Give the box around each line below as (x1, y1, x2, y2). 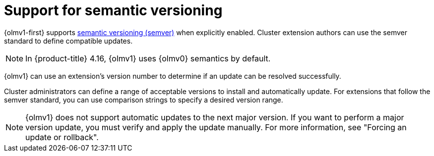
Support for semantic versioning (4, 2, 223, 19)
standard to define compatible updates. (4, 36, 133, 45)
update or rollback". (25, 132, 99, 142)
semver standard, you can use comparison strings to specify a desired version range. (4, 95, 283, 104)
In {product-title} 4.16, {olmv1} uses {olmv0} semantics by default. (25, 53, 271, 63)
